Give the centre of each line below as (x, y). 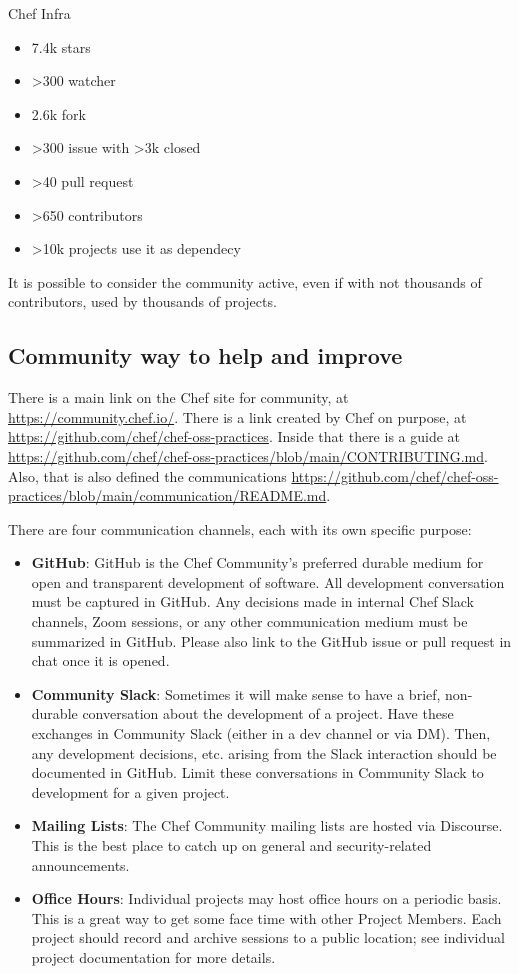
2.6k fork (58, 113)
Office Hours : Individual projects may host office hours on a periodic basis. (266, 898)
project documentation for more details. (153, 956)
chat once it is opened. (100, 660)
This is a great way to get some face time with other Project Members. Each (266, 917)
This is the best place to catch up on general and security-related (231, 845)
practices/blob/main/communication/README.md (167, 495)
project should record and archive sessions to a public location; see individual (268, 937)
